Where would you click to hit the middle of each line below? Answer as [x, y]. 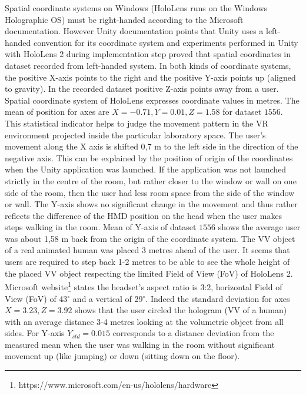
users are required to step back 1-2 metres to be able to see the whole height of [147, 262]
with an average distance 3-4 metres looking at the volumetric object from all [144, 321]
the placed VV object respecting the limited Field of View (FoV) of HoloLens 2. [149, 273]
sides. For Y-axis [35, 333]
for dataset [242, 112]
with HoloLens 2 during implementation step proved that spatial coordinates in [148, 54]
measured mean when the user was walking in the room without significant [140, 344]
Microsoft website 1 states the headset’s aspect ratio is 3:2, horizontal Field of [144, 286]
